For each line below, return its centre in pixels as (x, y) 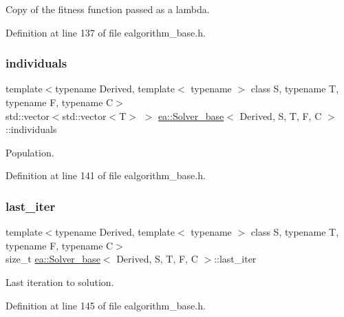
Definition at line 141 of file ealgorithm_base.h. (106, 175)
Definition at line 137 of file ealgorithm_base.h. (106, 32)
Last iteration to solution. (60, 282)
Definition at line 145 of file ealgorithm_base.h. (106, 305)
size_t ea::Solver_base (53, 259)
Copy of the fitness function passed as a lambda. (108, 9)
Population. (30, 152)
